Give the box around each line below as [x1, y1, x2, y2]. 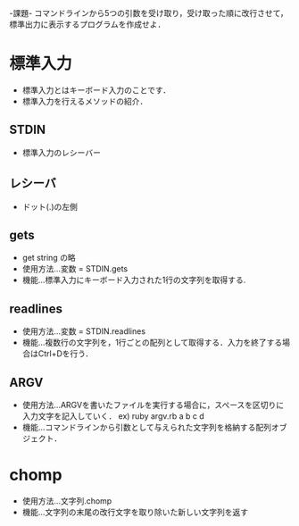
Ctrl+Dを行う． [37, 348, 94, 359]
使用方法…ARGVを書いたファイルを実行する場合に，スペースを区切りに [21, 400, 284, 410]
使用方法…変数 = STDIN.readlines [21, 326, 145, 337]
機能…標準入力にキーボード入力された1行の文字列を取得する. [21, 275, 246, 286]
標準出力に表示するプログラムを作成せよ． [9, 19, 166, 29]
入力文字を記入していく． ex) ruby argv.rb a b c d [21, 411, 205, 422]
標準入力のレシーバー [21, 146, 101, 158]
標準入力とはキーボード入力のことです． [21, 84, 171, 96]
